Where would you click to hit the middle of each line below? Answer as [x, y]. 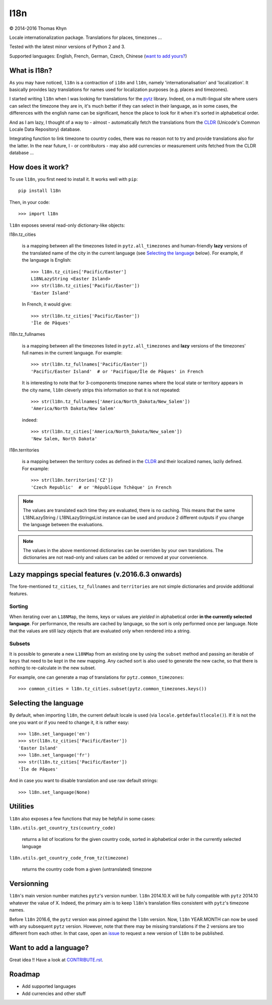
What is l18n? [31, 70]
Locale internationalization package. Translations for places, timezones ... [86, 37]
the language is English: [47, 260]
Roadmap [25, 974]
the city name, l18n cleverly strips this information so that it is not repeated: [101, 390]
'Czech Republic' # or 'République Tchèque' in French [101, 487]
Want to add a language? [49, 948]
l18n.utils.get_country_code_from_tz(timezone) [69, 858]
